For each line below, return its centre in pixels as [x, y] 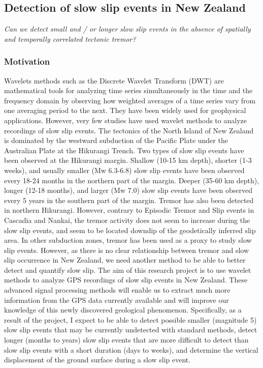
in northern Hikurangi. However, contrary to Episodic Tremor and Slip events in [129, 210]
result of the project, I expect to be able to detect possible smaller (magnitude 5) [130, 319]
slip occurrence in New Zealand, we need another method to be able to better [125, 260]
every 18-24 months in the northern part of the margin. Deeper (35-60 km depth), [132, 180]
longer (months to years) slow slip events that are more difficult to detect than [126, 340]
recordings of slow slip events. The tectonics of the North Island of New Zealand [129, 130]
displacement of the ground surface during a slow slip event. [97, 360]
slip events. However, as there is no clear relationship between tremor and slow [127, 250]
